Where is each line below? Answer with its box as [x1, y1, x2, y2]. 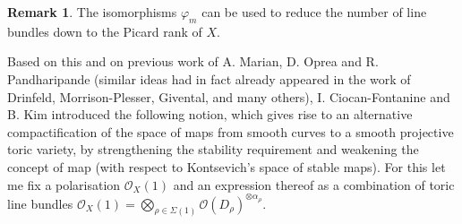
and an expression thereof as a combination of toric [173, 175, 455, 194]
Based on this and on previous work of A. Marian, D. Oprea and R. [7, 52, 379, 71]
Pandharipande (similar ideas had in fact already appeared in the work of [7, 69, 411, 88]
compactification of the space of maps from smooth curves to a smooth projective [7, 122, 454, 141]
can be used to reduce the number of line [201, 3, 427, 21]
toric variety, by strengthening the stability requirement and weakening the [7, 140, 419, 159]
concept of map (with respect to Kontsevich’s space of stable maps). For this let [7, 157, 446, 176]
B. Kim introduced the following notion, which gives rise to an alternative [7, 105, 413, 124]
